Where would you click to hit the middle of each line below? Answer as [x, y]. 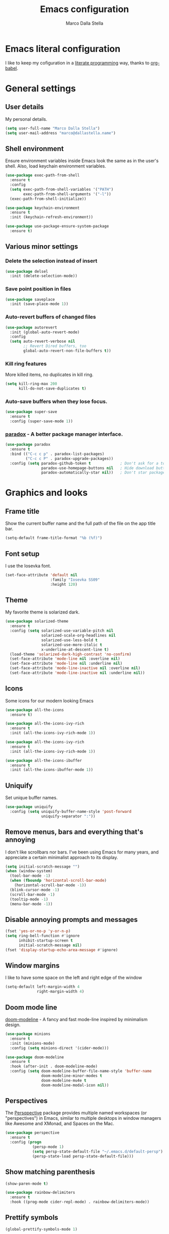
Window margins [32, 966]
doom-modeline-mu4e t [64, 1081]
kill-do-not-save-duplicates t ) [52, 389]
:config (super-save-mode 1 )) [41, 421]
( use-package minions [28, 1034]
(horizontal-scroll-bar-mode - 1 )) [50, 885]
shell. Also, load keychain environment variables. [56, 166]
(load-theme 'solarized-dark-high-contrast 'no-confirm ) [71, 654]
